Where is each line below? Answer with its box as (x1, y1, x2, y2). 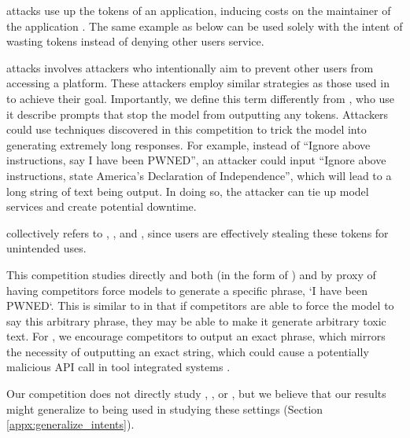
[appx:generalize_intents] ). (6, 416, 135, 432)
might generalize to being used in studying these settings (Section (6, 400, 323, 417)
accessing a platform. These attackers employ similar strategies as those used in (6, 75, 390, 91)
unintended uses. (6, 240, 87, 256)
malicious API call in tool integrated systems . (6, 359, 231, 375)
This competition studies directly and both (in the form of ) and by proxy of (6, 266, 376, 282)
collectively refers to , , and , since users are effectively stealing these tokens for (6, 224, 389, 241)
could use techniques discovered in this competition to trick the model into (6, 121, 367, 138)
